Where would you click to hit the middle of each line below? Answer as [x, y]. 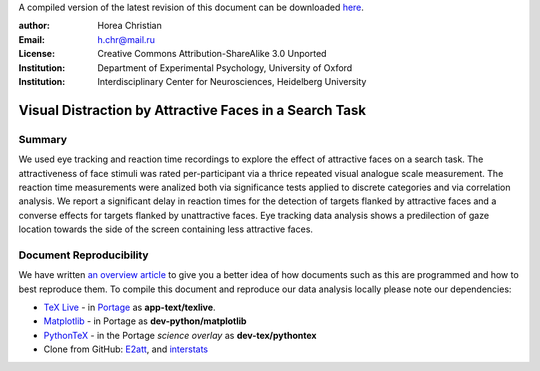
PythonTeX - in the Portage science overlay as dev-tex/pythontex [180, 335]
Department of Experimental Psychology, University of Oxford [225, 67]
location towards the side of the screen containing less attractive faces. [166, 229]
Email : [31, 39]
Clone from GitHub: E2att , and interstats [126, 349]
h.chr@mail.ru [126, 39]
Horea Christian [129, 26]
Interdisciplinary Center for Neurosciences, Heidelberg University [232, 81]
